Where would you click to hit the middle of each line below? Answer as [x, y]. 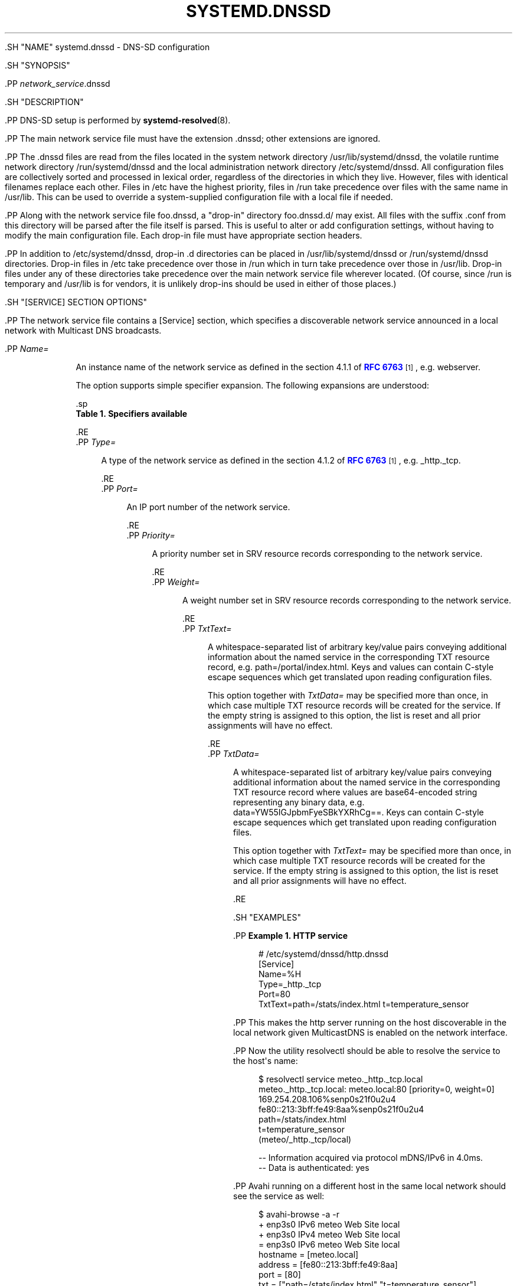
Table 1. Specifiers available [132, 413]
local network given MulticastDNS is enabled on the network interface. [370, 1032]
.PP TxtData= [234, 753]
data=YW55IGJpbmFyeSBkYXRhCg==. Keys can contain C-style [359, 812]
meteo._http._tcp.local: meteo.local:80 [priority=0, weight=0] [377, 1089]
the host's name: [266, 1060]
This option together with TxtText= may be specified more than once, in [372, 850]
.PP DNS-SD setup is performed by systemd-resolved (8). [118, 120]
